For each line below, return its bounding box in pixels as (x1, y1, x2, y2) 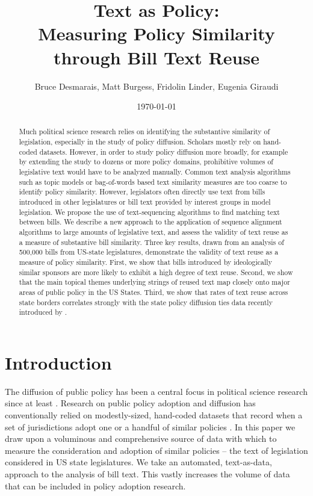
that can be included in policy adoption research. (5, 479, 186, 492)
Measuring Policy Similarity (38, 21, 275, 46)
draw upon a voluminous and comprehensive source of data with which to (5, 432, 277, 445)
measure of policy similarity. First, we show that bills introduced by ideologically (19, 257, 272, 267)
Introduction (5, 350, 112, 374)
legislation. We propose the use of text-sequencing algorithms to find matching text (19, 206, 280, 217)
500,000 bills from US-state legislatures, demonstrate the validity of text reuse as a (19, 247, 279, 257)
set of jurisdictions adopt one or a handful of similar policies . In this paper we (5, 420, 296, 433)
